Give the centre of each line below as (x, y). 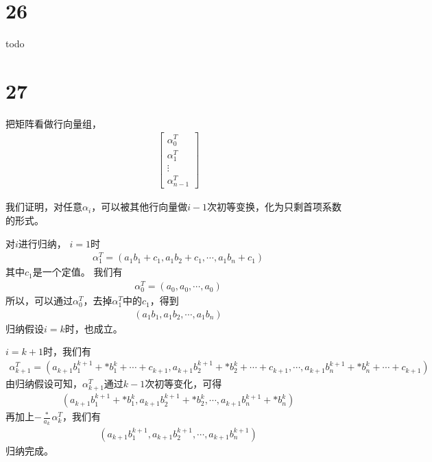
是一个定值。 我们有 (77, 272)
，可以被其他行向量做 (140, 207)
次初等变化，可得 (183, 384)
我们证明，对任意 (44, 207)
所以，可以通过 (39, 301)
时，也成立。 (94, 328)
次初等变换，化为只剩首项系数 (275, 207)
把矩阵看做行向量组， (53, 123)
